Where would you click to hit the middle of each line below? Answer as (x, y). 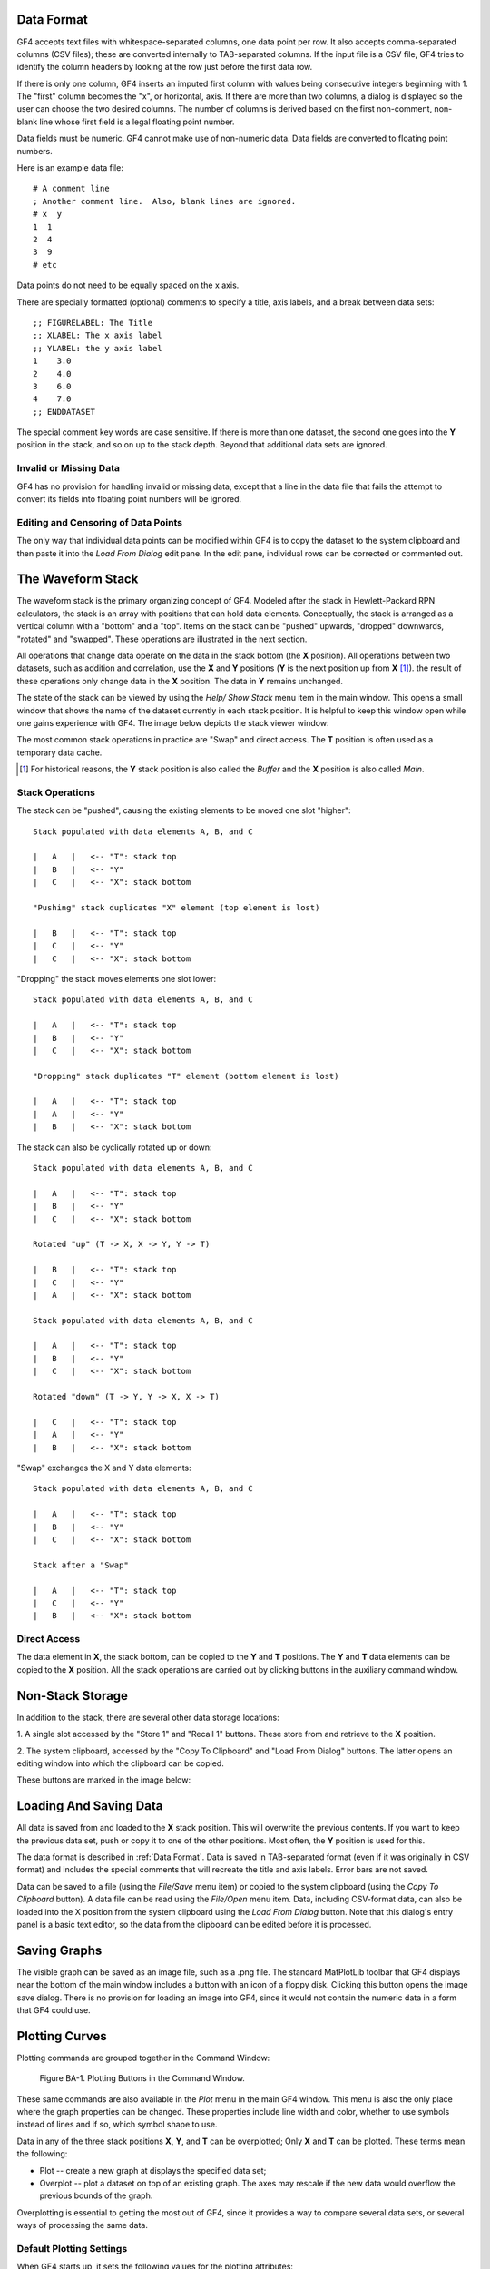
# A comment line (71, 189)
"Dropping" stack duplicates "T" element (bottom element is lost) (186, 1076)
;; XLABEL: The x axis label (98, 335)
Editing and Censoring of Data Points (100, 522)
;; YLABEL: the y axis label (98, 348)
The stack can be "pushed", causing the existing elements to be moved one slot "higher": (184, 810)
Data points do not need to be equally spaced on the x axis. (128, 285)
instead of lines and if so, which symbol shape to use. (117, 2125)
